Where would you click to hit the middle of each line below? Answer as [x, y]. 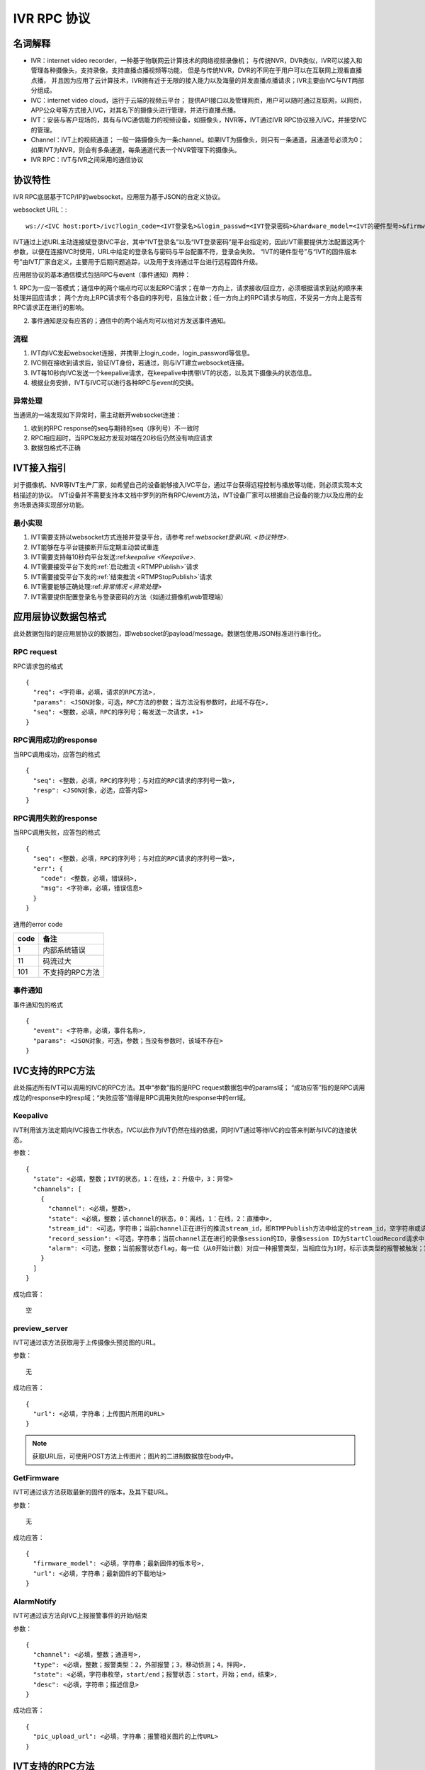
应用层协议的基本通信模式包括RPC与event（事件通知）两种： [102, 275]
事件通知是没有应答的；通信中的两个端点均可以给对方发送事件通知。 [130, 320]
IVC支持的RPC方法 [54, 1071]
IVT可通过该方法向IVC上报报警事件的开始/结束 [80, 1616]
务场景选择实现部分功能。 [50, 505]
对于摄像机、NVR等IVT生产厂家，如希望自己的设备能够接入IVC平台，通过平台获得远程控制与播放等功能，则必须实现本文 [188, 485]
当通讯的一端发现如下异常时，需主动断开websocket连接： [97, 415]
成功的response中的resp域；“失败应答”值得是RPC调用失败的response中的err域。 [131, 1097]
